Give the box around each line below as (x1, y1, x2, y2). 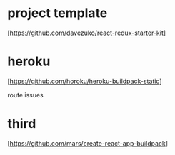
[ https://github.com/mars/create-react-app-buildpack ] (7, 139, 169, 147)
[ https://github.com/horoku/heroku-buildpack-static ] (7, 77, 162, 85)
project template (7, 5, 108, 21)
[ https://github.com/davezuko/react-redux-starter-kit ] (7, 28, 166, 37)
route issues (7, 90, 44, 99)
